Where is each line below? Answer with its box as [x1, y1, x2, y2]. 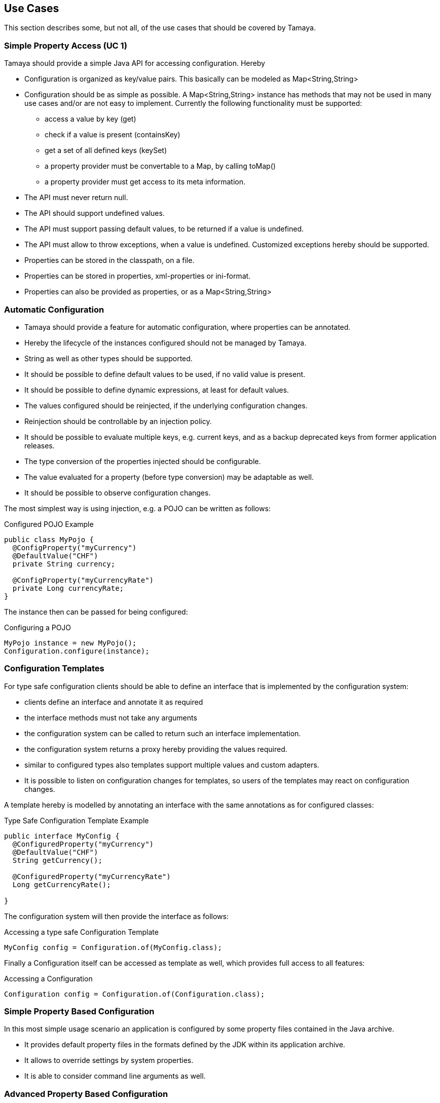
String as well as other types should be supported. [24, 354, 193, 363]
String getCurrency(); [12, 856, 102, 864]
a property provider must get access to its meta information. [45, 177, 245, 186]
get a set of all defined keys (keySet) [45, 146, 167, 155]
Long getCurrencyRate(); [12, 880, 111, 889]
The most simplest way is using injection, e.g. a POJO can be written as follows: [4, 504, 271, 513]
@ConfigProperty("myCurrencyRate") [12, 576, 154, 584]
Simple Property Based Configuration [4, 1006, 155, 1017]
